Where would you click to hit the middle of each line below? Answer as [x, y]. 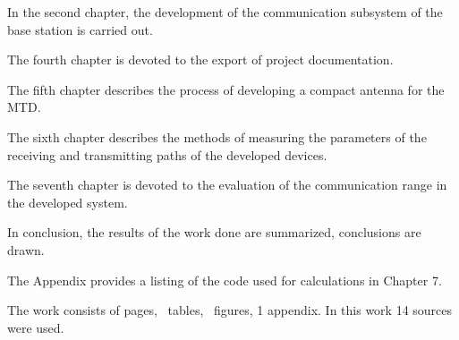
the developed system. [68, 202]
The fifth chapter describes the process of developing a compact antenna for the [226, 89]
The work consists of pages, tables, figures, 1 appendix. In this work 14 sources [230, 310]
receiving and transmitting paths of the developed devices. [167, 154]
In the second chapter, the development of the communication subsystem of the [225, 12]
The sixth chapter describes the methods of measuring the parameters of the [217, 136]
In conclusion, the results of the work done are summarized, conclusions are [214, 232]
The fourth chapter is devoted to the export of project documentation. [200, 59]
